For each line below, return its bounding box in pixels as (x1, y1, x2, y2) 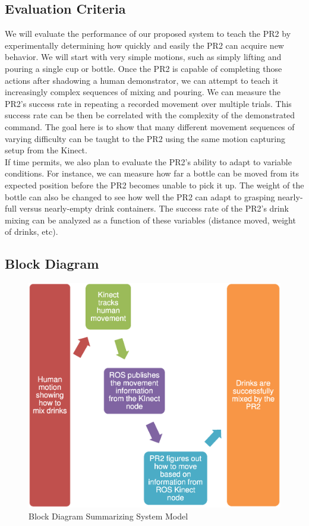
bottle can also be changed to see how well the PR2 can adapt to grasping (5, 190, 275, 203)
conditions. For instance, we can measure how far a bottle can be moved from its (5, 167, 299, 179)
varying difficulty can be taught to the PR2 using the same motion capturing (5, 132, 285, 144)
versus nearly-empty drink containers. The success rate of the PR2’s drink (19, 202, 289, 215)
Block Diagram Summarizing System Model (29, 509, 188, 522)
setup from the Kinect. (5, 144, 87, 156)
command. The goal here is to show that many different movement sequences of (5, 120, 295, 133)
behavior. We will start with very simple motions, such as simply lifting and (5, 51, 282, 63)
